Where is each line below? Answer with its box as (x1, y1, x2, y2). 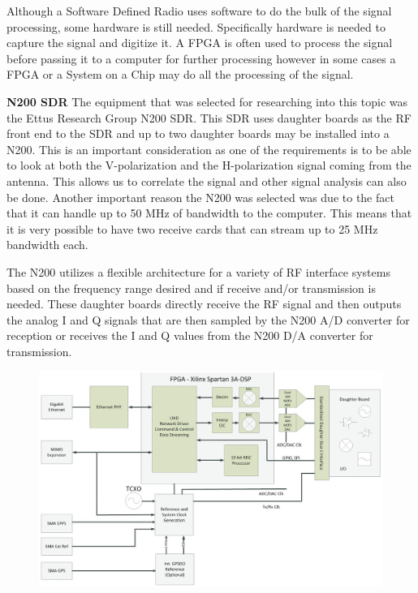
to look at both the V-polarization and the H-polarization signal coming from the (6, 157, 412, 174)
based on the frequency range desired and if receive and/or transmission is (6, 279, 376, 296)
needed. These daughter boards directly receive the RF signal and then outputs (6, 295, 402, 312)
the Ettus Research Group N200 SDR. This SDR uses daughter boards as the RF (6, 109, 412, 126)
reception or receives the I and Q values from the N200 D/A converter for (6, 327, 373, 344)
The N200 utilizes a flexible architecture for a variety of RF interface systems (6, 263, 390, 280)
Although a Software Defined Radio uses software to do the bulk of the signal (6, 2, 392, 19)
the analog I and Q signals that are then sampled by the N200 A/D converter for (6, 311, 410, 328)
